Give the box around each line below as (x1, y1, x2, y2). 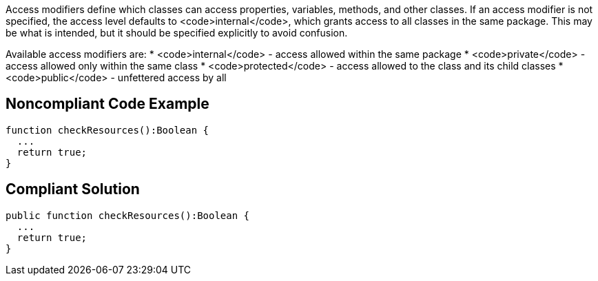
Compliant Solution (6, 180, 140, 198)
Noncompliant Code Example (6, 95, 209, 113)
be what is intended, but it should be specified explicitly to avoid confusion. (6, 27, 348, 39)
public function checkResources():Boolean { (6, 209, 250, 221)
